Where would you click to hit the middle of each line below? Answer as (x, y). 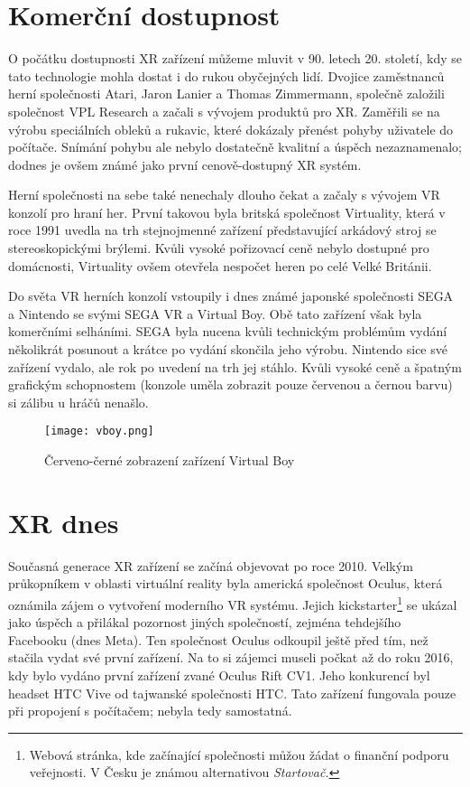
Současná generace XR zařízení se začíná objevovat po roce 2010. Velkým (211, 565)
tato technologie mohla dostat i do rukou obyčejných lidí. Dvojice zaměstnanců (226, 75)
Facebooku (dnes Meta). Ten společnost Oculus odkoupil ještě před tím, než (218, 639)
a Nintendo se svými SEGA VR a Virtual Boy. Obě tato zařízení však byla (215, 313)
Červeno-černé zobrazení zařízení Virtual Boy (170, 460)
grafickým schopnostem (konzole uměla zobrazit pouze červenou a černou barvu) (230, 384)
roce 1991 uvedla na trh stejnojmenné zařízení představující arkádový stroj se (222, 230)
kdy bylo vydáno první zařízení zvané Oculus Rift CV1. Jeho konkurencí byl (219, 675)
